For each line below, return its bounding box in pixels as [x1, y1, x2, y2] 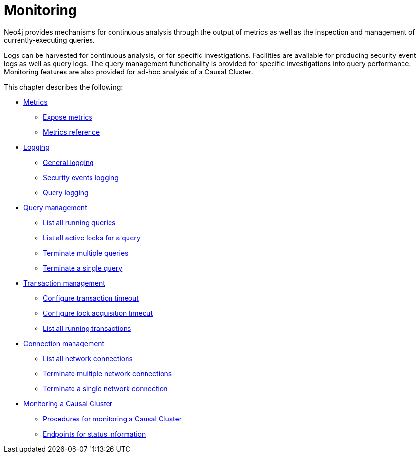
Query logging [43, 188, 89, 197]
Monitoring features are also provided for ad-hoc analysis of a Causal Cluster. [4, 67, 253, 76]
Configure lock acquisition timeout [43, 309, 153, 317]
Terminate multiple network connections [43, 369, 172, 378]
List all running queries [43, 218, 116, 227]
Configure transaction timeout [43, 293, 139, 302]
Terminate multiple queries [43, 248, 128, 257]
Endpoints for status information [43, 429, 146, 438]
